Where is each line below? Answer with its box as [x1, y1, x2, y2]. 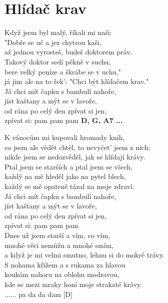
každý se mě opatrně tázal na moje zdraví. [4, 181, 134, 191]
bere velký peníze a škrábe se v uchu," [4, 66, 121, 76]
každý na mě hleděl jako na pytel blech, [4, 171, 126, 181]
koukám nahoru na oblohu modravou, [4, 269, 119, 279]
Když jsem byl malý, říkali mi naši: [4, 27, 112, 37]
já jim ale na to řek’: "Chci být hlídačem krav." [4, 76, 149, 86]
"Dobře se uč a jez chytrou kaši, [4, 36, 101, 47]
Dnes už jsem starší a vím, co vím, [4, 230, 110, 240]
